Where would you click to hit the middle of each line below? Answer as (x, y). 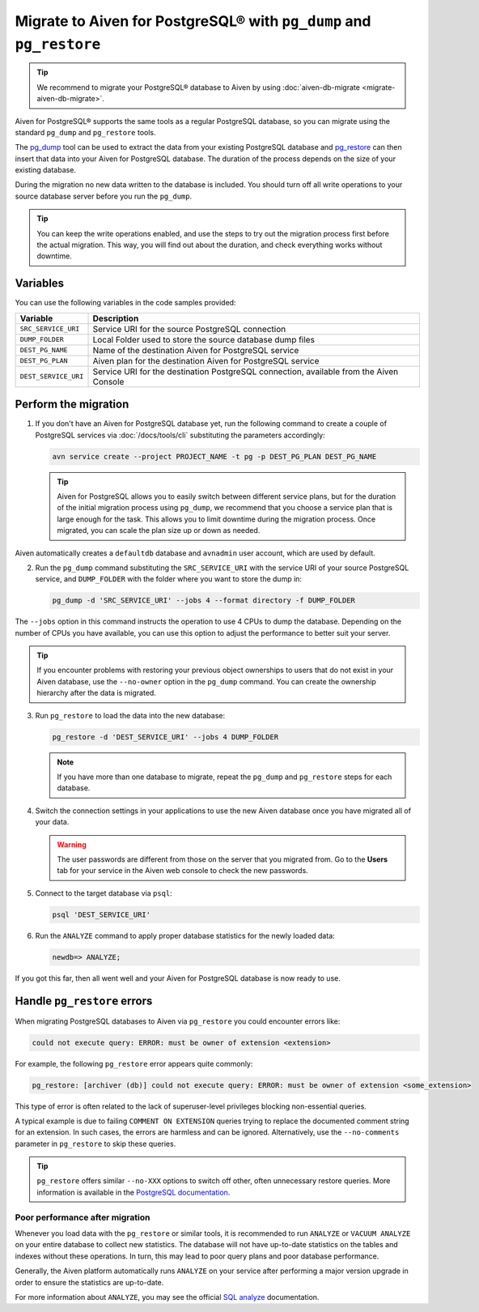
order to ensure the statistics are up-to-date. (89, 1282)
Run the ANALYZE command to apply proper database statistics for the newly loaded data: (185, 935)
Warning (72, 844)
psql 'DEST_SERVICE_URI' (102, 914)
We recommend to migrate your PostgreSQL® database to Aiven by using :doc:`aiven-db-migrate (198, 87)
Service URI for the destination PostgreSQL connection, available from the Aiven (246, 371)
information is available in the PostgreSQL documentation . (134, 1192)
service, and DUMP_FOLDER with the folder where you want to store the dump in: (169, 579)
